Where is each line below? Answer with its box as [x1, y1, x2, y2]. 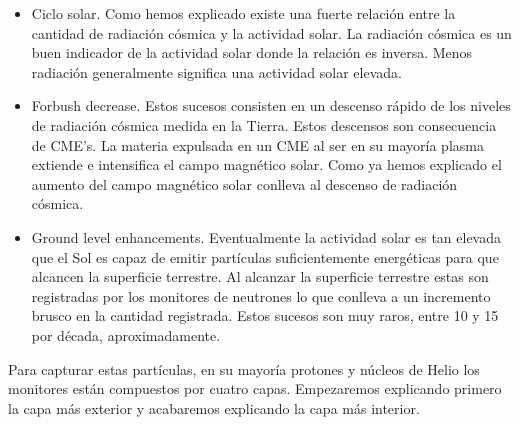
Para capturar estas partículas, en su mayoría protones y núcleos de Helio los [8, 358, 480, 379]
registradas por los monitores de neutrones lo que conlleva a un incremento [31, 285, 491, 306]
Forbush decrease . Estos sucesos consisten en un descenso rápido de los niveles [31, 95, 511, 116]
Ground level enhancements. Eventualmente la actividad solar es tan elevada [31, 226, 501, 247]
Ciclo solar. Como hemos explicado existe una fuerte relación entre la [31, 3, 456, 23]
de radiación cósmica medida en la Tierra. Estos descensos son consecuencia [31, 114, 497, 135]
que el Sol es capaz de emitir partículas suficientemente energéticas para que [31, 246, 499, 267]
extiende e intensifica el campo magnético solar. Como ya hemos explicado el [31, 154, 502, 175]
